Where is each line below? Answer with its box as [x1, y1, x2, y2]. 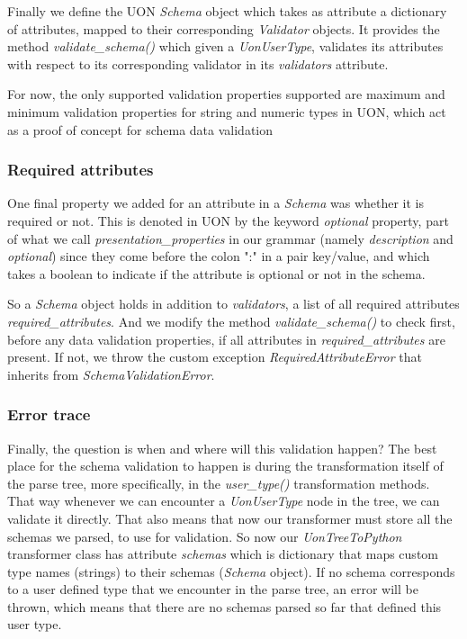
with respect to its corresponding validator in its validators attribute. [7, 54, 389, 73]
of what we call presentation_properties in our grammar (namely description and [7, 229, 454, 247]
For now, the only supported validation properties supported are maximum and [7, 85, 445, 103]
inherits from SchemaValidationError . [7, 364, 215, 383]
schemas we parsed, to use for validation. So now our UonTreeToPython [7, 526, 402, 545]
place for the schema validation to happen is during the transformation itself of [7, 456, 444, 475]
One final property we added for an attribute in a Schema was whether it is [7, 193, 424, 212]
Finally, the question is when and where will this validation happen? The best [7, 438, 437, 457]
